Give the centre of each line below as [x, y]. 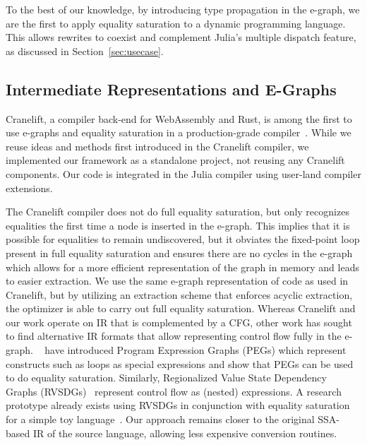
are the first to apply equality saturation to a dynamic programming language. [176, 23]
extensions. [29, 188]
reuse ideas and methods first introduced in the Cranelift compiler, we [157, 146]
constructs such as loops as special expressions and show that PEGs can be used [180, 363]
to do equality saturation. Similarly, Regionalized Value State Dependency [166, 378]
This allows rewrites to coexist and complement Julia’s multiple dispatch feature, [181, 37]
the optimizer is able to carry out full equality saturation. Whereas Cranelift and [181, 308]
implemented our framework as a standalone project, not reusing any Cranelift [175, 160]
